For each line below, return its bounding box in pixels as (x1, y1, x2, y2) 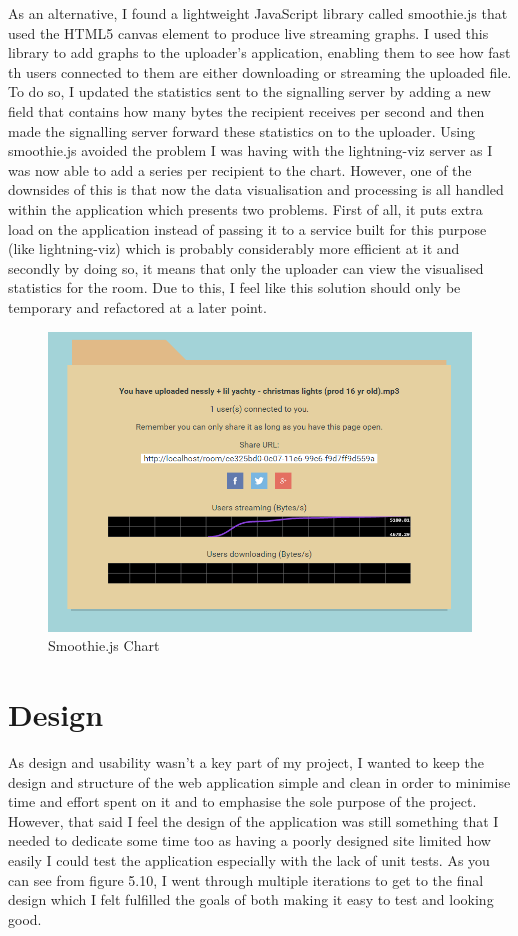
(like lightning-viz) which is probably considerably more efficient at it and (8, 238, 460, 259)
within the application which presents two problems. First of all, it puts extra (8, 198, 483, 219)
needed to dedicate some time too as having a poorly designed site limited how (8, 830, 491, 851)
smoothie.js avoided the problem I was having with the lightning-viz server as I (8, 140, 493, 161)
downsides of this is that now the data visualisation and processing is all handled (8, 179, 504, 200)
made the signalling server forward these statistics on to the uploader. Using (8, 120, 475, 141)
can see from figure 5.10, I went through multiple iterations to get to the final (8, 869, 484, 890)
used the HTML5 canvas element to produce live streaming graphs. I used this (8, 22, 489, 43)
